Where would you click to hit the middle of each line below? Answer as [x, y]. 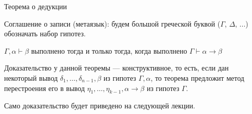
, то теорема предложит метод [197, 77]
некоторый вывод [31, 77]
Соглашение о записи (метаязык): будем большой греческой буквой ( [112, 23]
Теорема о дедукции [36, 6]
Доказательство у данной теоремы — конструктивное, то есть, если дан [117, 68]
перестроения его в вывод [45, 88]
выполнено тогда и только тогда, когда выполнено [109, 50]
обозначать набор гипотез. [45, 33]
